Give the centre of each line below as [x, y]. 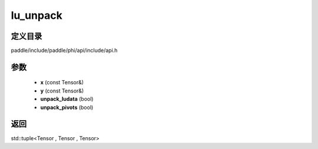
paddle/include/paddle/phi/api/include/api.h [64, 51]
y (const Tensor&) [62, 91]
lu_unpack [37, 15]
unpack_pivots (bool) [67, 107]
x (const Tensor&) [62, 82]
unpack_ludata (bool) [67, 99]
